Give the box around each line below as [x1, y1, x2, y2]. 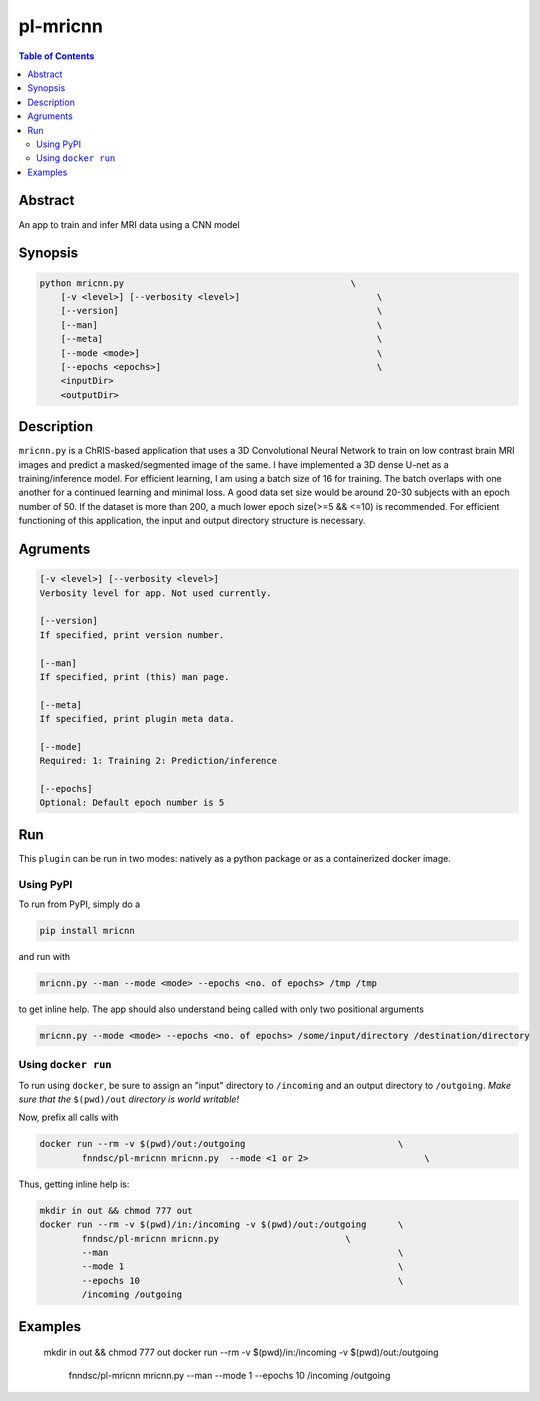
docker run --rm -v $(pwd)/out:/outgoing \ [39, 1138, 404, 1150]
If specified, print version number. [39, 629, 225, 640]
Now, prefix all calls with [18, 1111, 119, 1124]
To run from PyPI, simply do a [18, 898, 141, 910]
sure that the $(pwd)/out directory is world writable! [18, 1093, 240, 1105]
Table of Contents [18, 50, 95, 62]
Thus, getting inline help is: [18, 1178, 130, 1190]
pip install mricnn [39, 925, 135, 937]
